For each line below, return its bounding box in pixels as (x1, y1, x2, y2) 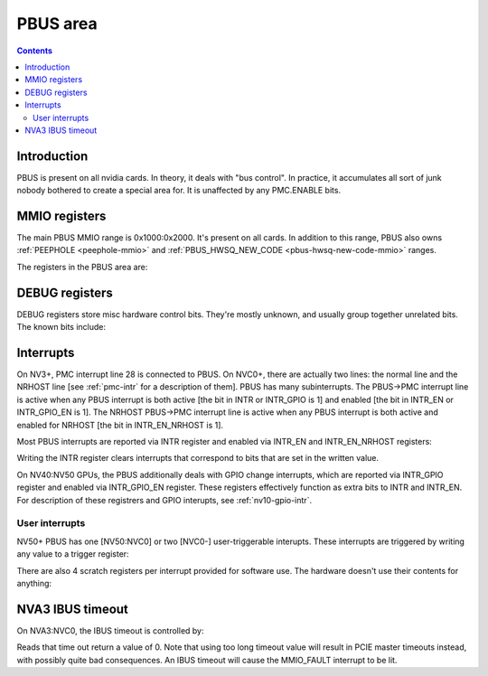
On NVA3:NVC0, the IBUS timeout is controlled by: (16, 624, 204, 636)
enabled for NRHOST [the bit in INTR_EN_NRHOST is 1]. (16, 419, 224, 430)
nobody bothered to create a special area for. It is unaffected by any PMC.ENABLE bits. (16, 185, 342, 196)
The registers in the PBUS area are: (16, 261, 148, 272)
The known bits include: (16, 322, 107, 333)
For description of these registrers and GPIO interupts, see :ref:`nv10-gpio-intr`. (16, 494, 312, 505)
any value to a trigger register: (16, 549, 130, 559)
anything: (16, 577, 52, 588)
